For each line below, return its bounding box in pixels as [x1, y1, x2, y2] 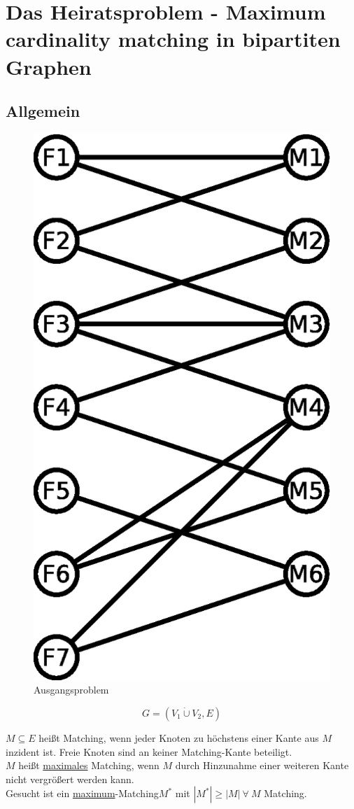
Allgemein [6, 100, 80, 122]
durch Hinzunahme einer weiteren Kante [175, 758, 349, 773]
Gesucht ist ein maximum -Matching [6, 786, 159, 801]
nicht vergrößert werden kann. [6, 771, 134, 786]
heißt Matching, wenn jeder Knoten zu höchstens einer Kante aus [38, 731, 319, 745]
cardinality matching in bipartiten [6, 24, 341, 53]
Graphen [6, 52, 92, 80]
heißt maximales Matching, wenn [18, 758, 160, 773]
